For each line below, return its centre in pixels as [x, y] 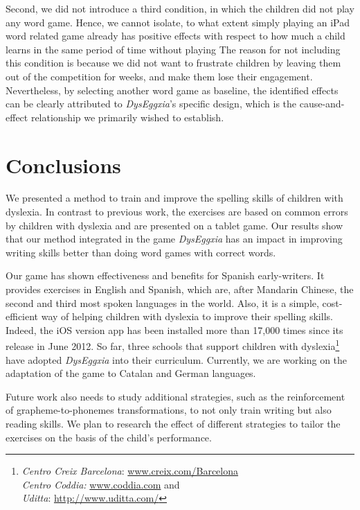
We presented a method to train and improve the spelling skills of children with [174, 198]
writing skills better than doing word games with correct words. [141, 252]
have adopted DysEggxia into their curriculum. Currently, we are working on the [177, 359]
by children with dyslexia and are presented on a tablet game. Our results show [174, 225]
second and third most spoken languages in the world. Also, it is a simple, [162, 302]
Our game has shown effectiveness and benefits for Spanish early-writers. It [165, 275]
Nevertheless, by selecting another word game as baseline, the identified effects [172, 90]
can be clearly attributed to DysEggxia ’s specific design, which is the [151, 104]
